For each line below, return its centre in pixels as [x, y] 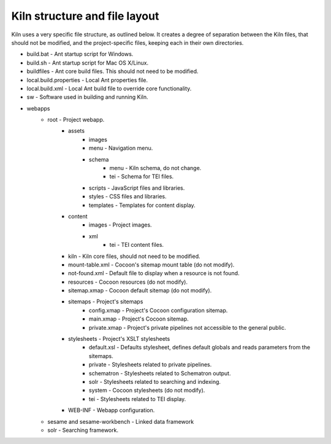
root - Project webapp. [76, 120]
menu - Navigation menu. [121, 148]
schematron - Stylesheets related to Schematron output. [160, 373]
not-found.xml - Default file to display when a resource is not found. [154, 273]
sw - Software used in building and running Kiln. [87, 97]
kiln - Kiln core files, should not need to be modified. [134, 256]
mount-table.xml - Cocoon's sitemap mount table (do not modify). [151, 265]
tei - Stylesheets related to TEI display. [138, 399]
